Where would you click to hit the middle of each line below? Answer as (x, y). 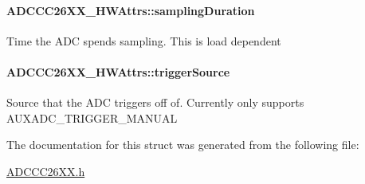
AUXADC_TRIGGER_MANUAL (92, 117)
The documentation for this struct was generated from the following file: (183, 145)
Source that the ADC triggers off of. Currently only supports (155, 102)
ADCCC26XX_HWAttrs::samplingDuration (131, 10)
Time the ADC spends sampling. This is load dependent (144, 40)
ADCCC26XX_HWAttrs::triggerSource (118, 71)
